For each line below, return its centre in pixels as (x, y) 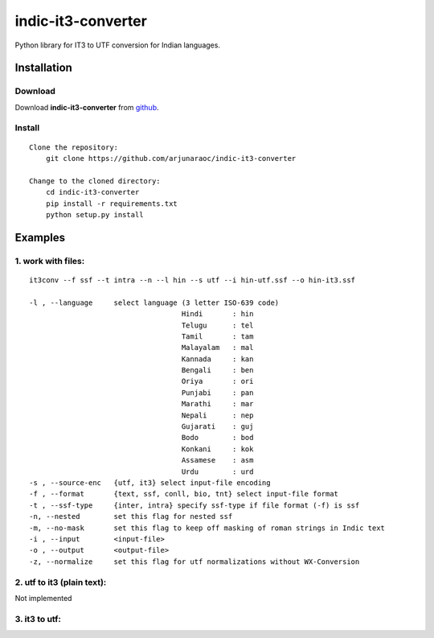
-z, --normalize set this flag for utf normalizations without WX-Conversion (194, 562)
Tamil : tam (217, 336)
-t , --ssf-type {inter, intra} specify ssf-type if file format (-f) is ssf (194, 505)
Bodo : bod (217, 438)
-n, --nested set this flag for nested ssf (131, 517)
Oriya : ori (217, 381)
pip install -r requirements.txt (112, 204)
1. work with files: (50, 261)
